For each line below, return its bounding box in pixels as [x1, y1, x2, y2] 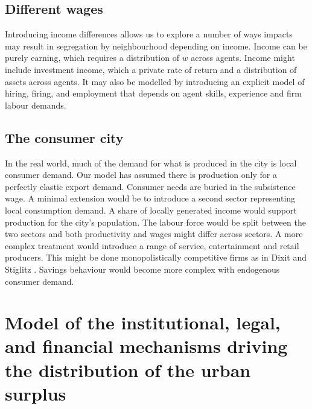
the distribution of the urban [5, 357, 251, 382]
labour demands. [5, 98, 66, 111]
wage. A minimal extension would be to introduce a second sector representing [5, 192, 296, 204]
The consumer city [5, 128, 124, 147]
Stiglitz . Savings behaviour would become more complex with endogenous [5, 262, 280, 275]
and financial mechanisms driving [5, 334, 288, 358]
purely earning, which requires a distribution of [5, 51, 179, 64]
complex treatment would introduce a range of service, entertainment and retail [5, 239, 299, 252]
